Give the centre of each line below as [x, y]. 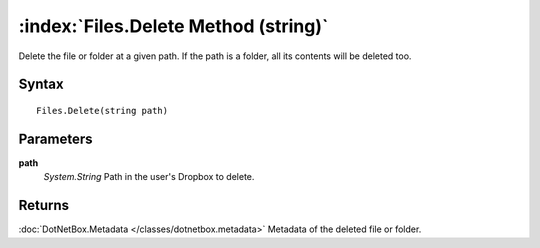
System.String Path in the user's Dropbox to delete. [149, 177]
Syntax [41, 84]
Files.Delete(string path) [102, 110]
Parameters [55, 138]
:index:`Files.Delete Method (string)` [173, 26]
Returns [44, 205]
